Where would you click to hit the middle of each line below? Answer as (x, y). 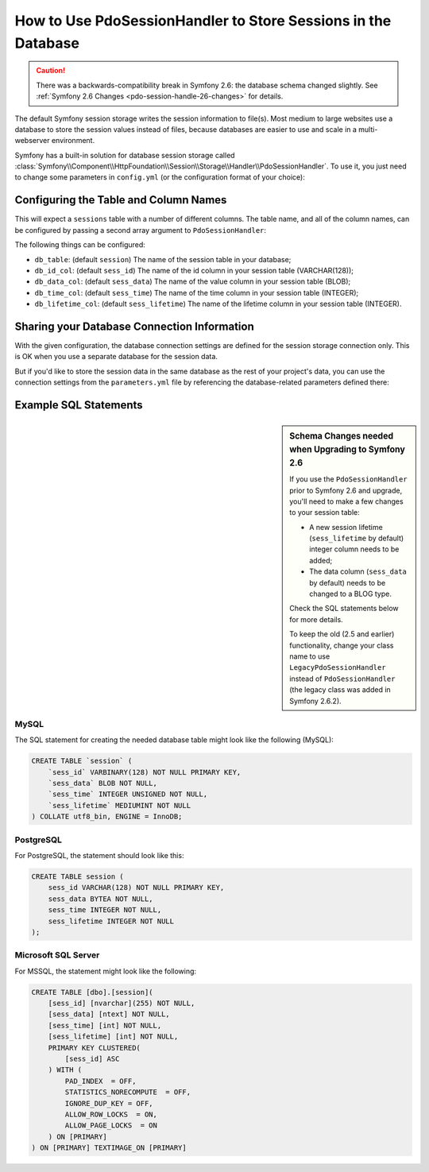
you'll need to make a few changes (347, 501)
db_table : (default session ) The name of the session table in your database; (163, 259)
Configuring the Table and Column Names (121, 200)
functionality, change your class (342, 645)
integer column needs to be (354, 549)
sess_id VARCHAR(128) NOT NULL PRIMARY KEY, (136, 888)
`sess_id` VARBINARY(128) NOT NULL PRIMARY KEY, (145, 772)
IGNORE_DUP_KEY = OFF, (109, 1103)
